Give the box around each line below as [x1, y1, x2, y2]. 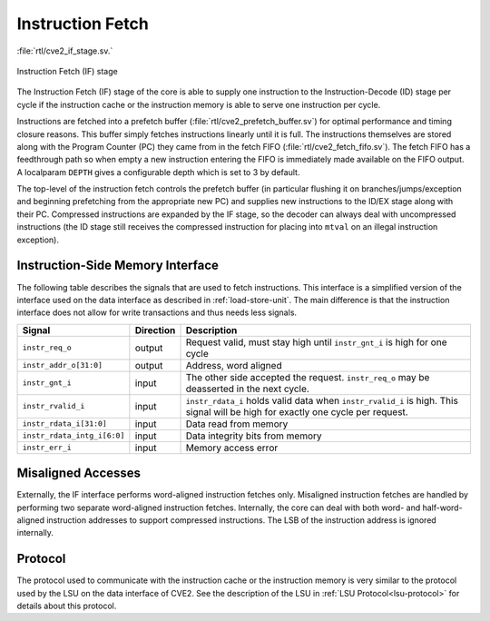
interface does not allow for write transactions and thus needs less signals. [16, 307, 298, 318]
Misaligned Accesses [16, 466, 141, 481]
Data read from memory [185, 418, 289, 430]
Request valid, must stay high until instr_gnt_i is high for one [185, 336, 447, 349]
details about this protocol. [16, 600, 117, 612]
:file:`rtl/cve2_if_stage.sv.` [16, 45, 113, 56]
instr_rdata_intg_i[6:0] [22, 431, 125, 440]
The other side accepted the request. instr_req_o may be [185, 370, 430, 383]
